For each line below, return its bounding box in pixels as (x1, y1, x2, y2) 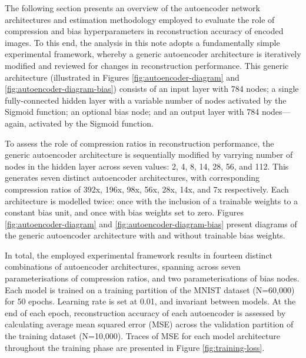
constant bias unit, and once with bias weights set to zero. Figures (5, 206, 244, 218)
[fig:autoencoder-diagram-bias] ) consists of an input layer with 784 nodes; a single (5, 82, 299, 95)
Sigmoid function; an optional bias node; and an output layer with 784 (5, 105, 260, 118)
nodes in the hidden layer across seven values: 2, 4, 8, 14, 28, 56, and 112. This (5, 160, 289, 172)
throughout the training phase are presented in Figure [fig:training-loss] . (5, 341, 265, 353)
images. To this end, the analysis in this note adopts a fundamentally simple (5, 36, 280, 48)
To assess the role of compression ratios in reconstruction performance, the (5, 137, 274, 149)
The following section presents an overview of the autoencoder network (5, 2, 260, 14)
